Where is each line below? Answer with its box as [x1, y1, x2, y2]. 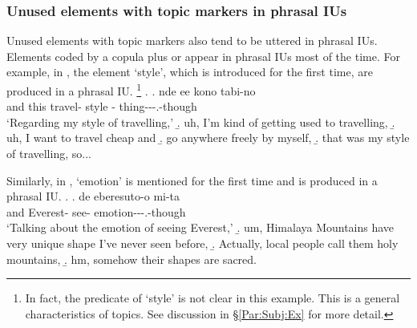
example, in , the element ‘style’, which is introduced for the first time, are [6, 63, 373, 80]
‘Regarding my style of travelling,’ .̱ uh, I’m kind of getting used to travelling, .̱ [6, 113, 395, 130]
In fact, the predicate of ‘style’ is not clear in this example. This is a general [25, 290, 400, 306]
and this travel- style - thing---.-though [6, 98, 197, 115]
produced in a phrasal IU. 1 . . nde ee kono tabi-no [6, 80, 256, 99]
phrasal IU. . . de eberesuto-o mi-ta [6, 188, 180, 204]
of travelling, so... [6, 145, 91, 162]
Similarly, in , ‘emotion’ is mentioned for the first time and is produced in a [6, 172, 378, 188]
